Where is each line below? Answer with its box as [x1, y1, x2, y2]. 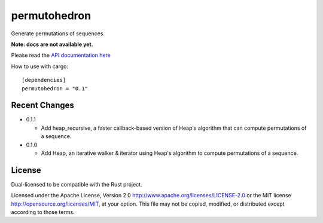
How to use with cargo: [11, 63, 69, 70]
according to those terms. [11, 209, 75, 216]
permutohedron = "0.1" [22, 85, 89, 92]
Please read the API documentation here [11, 51, 111, 59]
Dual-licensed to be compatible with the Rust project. [11, 181, 143, 188]
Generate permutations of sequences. [11, 30, 105, 37]
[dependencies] [22, 77, 66, 84]
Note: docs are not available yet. [11, 41, 93, 48]
